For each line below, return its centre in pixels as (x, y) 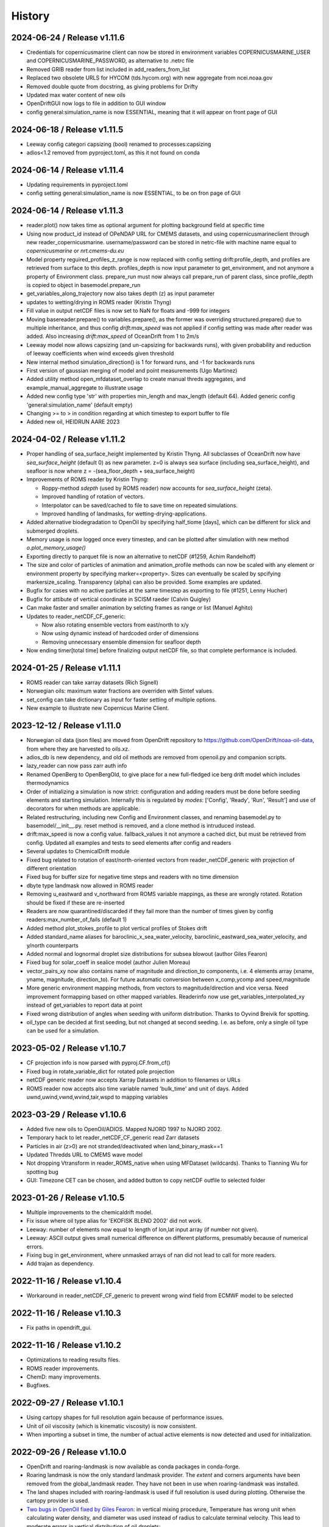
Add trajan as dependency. (60, 1264)
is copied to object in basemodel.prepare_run (83, 285)
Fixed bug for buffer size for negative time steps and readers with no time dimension (133, 877)
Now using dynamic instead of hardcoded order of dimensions (120, 633)
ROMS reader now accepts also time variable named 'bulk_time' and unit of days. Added (137, 1088)
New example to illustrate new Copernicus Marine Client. (98, 708)
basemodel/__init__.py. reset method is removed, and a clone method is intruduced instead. (141, 826)
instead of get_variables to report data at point (84, 1005)
